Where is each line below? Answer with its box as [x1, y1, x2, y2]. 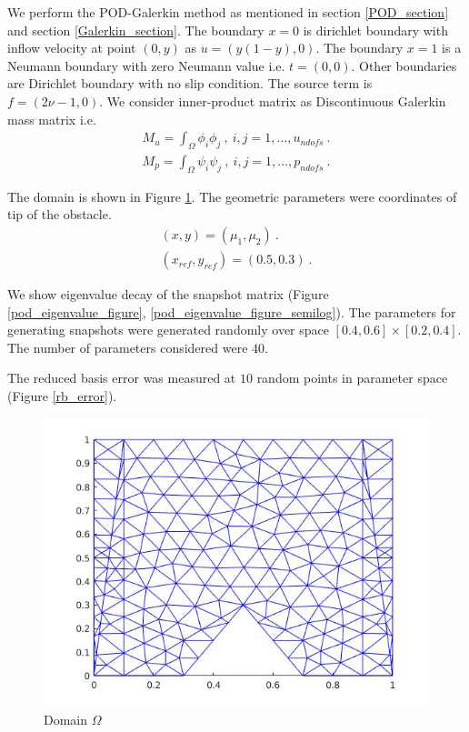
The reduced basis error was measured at [7, 368, 236, 387]
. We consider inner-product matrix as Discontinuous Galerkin [99, 91, 446, 110]
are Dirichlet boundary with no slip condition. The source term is [7, 74, 373, 93]
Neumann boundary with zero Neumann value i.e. [7, 55, 285, 75]
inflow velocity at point [7, 38, 136, 57]
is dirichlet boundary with [303, 20, 448, 39]
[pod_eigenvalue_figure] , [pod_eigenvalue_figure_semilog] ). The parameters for [7, 302, 456, 321]
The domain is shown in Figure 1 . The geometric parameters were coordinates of [7, 186, 457, 206]
